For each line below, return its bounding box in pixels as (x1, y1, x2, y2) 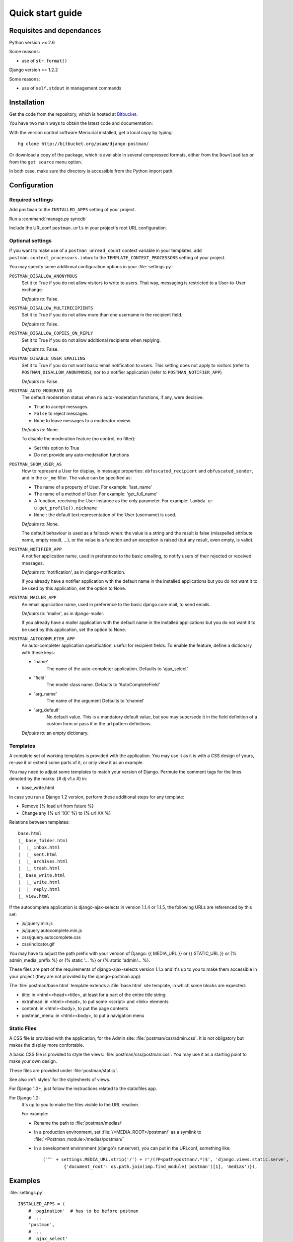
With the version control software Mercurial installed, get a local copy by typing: (9, 129, 173, 135)
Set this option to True (34, 445, 79, 451)
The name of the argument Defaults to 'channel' (46, 698, 145, 704)
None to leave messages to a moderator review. (34, 417, 132, 423)
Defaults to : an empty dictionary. (21, 730, 89, 736)
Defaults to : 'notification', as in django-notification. (21, 569, 126, 575)
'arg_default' (34, 707, 60, 713)
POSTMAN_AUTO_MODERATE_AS (9, 388, 73, 393)
